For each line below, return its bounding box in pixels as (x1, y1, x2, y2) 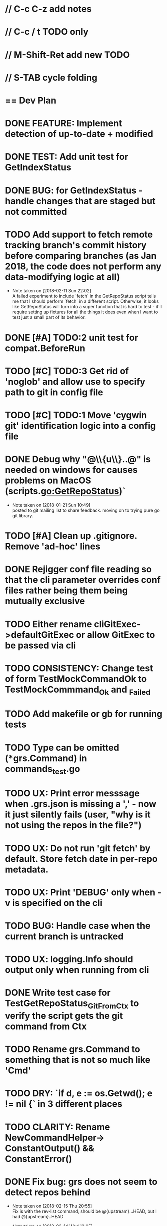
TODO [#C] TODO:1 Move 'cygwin (5, 410, 147, 421)
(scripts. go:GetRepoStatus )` (5, 486, 126, 497)
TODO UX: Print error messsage (5, 788, 140, 799)
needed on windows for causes (5, 464, 138, 476)
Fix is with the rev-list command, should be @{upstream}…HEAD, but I (12, 1208, 157, 1214)
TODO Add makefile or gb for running (5, 708, 163, 720)
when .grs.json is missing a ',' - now (5, 798, 157, 810)
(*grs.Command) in (5, 752, 87, 764)
